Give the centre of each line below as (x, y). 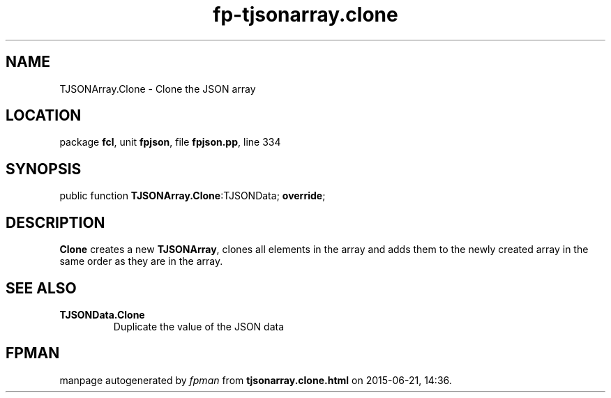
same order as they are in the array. (141, 261)
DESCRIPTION (55, 222)
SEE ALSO (41, 288)
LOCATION (44, 116)
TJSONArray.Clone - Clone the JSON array (158, 89)
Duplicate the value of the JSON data (199, 326)
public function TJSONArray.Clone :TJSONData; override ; (193, 196)
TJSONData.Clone (102, 314)
